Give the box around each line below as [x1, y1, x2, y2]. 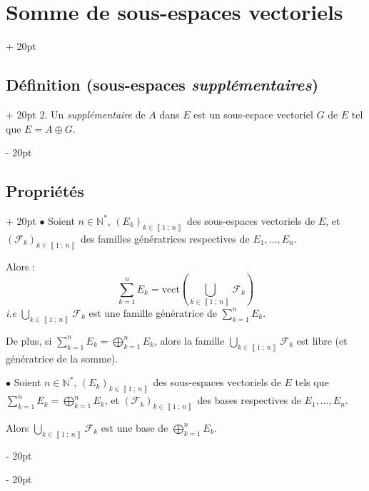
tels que [295, 375, 329, 390]
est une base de [101, 420, 168, 435]
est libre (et [296, 333, 348, 348]
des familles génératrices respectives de [80, 231, 250, 246]
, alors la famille [153, 333, 225, 348]
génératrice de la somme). [6, 350, 118, 365]
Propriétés [6, 180, 84, 202]
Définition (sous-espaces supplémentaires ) [6, 74, 319, 96]
